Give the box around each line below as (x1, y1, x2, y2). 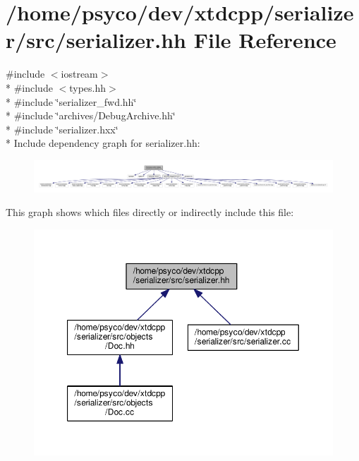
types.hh (69, 80, 107, 95)
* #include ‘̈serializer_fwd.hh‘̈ (6, 94, 137, 109)
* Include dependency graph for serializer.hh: (6, 136, 200, 150)
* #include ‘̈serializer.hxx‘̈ (6, 121, 118, 136)
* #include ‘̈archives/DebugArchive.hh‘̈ (6, 108, 176, 123)
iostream (61, 66, 98, 81)
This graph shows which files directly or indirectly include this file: (6, 205, 294, 220)
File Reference (193, 25, 336, 54)
